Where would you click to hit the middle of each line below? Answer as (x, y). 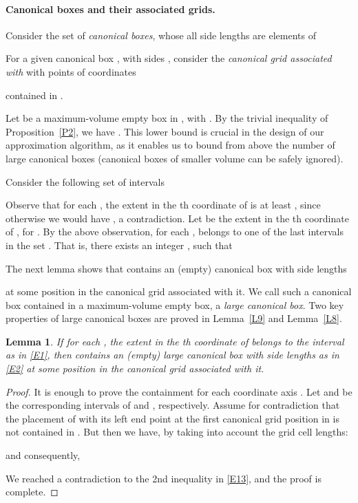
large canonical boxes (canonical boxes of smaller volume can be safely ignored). (175, 158)
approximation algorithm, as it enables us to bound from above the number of (170, 145)
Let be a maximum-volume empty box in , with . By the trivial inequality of (167, 118)
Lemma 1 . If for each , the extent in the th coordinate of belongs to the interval (175, 341)
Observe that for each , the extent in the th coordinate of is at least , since (163, 205)
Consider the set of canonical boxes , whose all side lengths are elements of (161, 35)
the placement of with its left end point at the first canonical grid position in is (172, 418)
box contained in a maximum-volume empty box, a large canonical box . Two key (175, 304)
